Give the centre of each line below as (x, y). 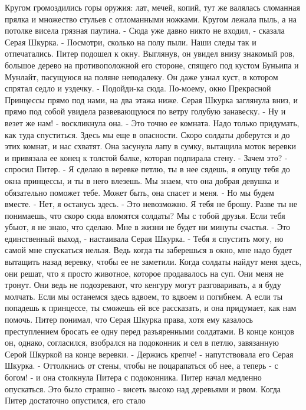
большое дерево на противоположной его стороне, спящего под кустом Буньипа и (152, 65)
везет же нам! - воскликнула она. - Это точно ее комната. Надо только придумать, (152, 122)
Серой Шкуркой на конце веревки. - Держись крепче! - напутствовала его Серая (149, 354)
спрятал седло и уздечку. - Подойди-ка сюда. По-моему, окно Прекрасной (138, 88)
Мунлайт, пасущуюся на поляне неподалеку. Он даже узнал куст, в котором (142, 76)
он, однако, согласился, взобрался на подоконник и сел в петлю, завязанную (142, 342)
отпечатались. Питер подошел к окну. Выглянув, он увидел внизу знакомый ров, (150, 53)
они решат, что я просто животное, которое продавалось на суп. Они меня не (144, 273)
